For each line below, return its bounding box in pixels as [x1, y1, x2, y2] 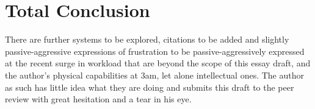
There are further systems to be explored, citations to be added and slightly [5, 33, 289, 46]
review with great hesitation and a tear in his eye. [5, 93, 192, 105]
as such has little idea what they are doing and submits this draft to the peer [5, 80, 294, 93]
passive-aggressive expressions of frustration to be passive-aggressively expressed [5, 44, 305, 57]
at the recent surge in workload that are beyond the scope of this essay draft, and [5, 57, 311, 69]
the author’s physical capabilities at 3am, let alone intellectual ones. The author [5, 68, 304, 81]
